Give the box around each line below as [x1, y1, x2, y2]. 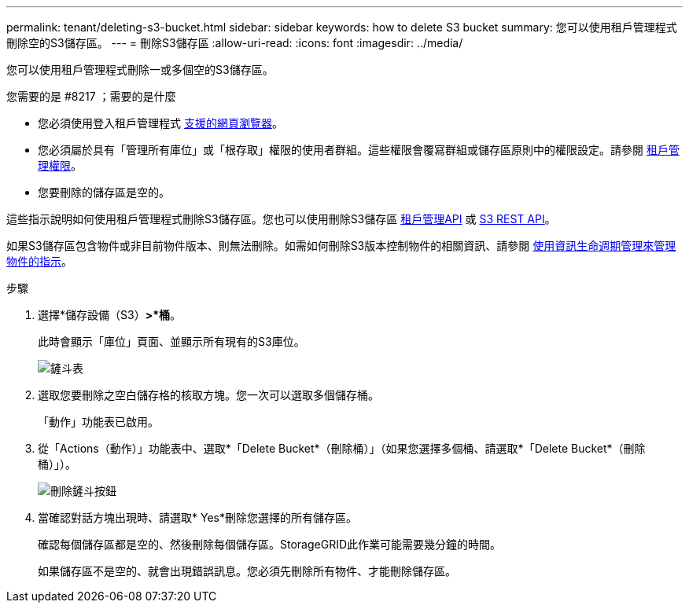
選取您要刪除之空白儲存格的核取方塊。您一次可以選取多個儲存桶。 [38, 388, 379, 402]
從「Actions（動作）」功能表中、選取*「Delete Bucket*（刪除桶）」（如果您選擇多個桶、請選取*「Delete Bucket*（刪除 [38, 442, 646, 455]
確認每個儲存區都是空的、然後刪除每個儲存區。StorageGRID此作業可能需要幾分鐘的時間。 [38, 537, 502, 551]
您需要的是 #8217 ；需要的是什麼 [6, 90, 176, 103]
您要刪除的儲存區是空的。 [38, 185, 170, 199]
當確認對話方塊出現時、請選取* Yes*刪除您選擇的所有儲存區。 [38, 511, 357, 524]
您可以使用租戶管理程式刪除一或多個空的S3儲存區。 [6, 63, 274, 76]
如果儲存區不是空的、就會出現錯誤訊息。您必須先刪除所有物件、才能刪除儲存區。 [38, 564, 456, 578]
